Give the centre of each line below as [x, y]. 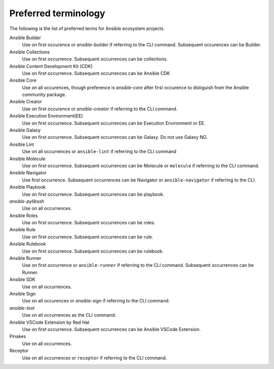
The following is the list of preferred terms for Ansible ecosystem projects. [87, 28]
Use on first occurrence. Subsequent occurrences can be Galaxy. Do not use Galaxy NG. [115, 137]
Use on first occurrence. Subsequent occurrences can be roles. [89, 223]
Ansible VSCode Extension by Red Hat [49, 322]
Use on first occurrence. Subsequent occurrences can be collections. [95, 59]
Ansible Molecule [27, 159]
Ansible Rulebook [28, 244]
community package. [44, 95]
